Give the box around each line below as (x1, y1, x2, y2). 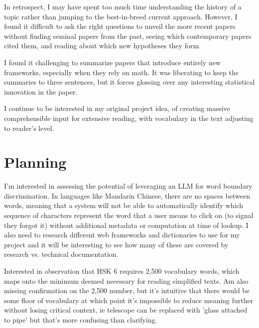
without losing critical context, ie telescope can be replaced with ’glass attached (4, 305, 248, 315)
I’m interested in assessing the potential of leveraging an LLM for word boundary (4, 181, 253, 191)
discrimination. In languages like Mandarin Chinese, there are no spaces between (4, 190, 251, 201)
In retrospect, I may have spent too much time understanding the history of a (4, 1, 242, 11)
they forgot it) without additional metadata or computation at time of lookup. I (4, 219, 249, 230)
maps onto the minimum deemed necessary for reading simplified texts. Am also (4, 275, 249, 286)
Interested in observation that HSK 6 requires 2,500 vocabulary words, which (4, 266, 240, 276)
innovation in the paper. (4, 86, 78, 97)
